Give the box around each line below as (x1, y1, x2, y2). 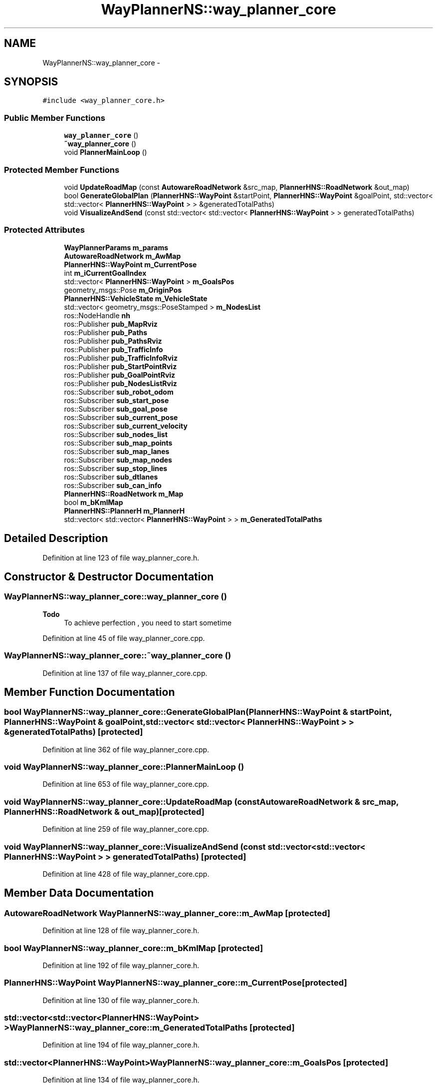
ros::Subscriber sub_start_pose (64, 396, 169, 405)
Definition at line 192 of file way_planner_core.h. (42, 961, 200, 970)
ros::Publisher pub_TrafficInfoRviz (64, 353, 178, 362)
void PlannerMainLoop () (64, 148, 147, 157)
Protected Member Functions (4, 164, 120, 175)
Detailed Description (4, 532, 108, 545)
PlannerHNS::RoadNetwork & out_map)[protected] (4, 806, 205, 817)
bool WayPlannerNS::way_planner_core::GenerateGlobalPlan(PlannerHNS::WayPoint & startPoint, (4, 707, 392, 717)
